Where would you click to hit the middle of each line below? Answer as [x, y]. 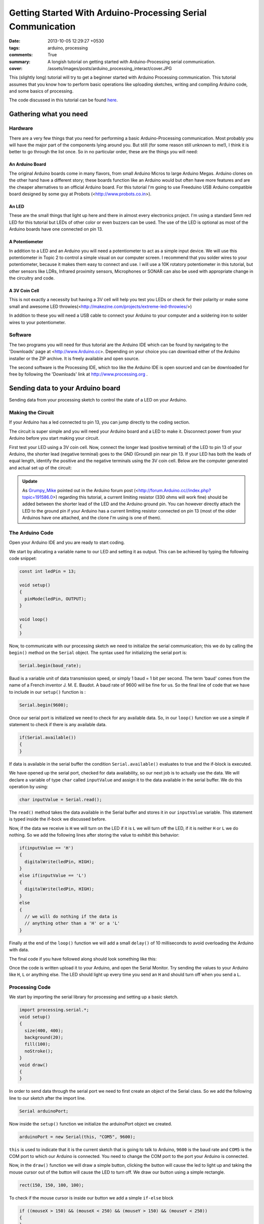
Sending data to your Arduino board [65, 388]
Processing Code [30, 988]
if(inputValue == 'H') [46, 848]
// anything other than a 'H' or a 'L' [72, 923]
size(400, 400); [44, 1030]
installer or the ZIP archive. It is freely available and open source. [74, 358]
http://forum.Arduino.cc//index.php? [175, 490]
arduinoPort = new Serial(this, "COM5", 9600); [77, 1137]
